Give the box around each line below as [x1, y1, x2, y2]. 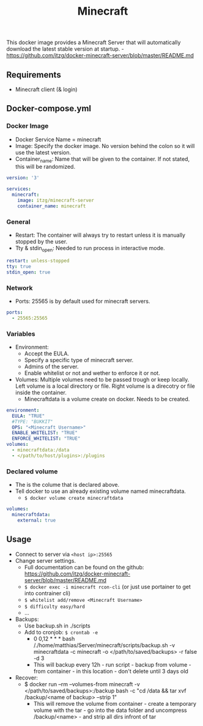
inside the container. [15, 388, 67, 396]
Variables [6, 329, 35, 338]
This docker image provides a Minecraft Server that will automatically [6, 39, 181, 46]
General [6, 217, 31, 226]
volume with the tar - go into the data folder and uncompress [33, 706, 188, 714]
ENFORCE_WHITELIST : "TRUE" [12, 435, 81, 442]
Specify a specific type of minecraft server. [24, 356, 134, 363]
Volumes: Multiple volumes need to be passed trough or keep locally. [15, 376, 190, 383]
